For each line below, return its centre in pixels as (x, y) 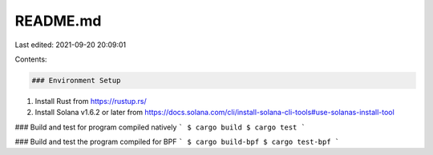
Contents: (31, 59)
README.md (58, 21)
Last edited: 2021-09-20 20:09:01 (71, 45)
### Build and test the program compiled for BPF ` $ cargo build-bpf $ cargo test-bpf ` (177, 142)
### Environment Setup (76, 80)
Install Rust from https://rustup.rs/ (91, 101)
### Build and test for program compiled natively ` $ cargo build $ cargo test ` (160, 127)
